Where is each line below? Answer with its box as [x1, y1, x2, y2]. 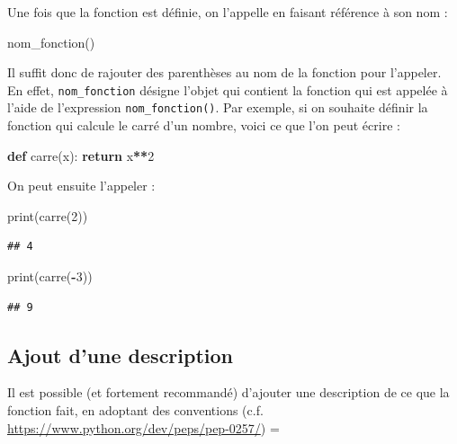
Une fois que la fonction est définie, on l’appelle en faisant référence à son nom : [7, 3, 448, 21]
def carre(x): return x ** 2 [7, 146, 155, 164]
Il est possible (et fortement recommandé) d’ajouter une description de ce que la [7, 383, 450, 402]
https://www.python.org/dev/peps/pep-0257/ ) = [7, 418, 280, 437]
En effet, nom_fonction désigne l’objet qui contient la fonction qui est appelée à [7, 80, 448, 99]
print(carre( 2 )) [7, 206, 88, 225]
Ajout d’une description [7, 341, 234, 369]
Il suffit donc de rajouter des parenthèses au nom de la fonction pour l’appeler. [7, 63, 442, 82]
